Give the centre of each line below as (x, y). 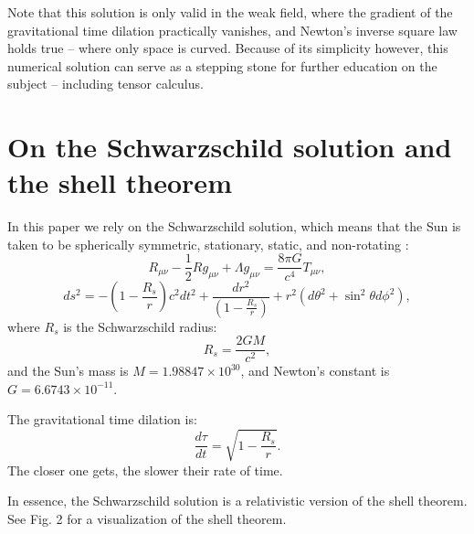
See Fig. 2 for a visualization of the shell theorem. (147, 518)
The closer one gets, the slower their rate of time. (145, 470)
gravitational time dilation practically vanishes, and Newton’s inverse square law (232, 30)
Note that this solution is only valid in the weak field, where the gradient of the (230, 12)
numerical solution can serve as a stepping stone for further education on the (222, 65)
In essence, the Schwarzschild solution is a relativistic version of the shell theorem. (237, 501)
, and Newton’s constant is (315, 371)
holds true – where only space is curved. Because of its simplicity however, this (228, 48)
